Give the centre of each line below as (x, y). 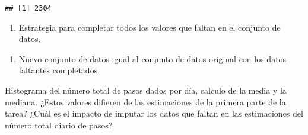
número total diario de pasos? (59, 125)
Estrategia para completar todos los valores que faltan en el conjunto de (150, 27)
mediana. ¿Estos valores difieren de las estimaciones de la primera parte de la (145, 102)
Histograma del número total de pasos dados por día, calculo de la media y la (146, 90)
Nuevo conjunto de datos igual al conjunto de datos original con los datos (153, 58)
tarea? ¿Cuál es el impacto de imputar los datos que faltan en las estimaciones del (154, 113)
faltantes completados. (59, 70)
